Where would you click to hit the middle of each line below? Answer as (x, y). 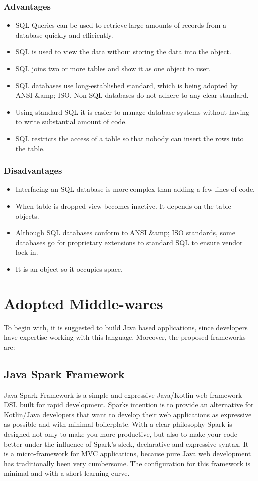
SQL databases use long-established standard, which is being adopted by (127, 85)
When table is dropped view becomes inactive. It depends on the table (123, 206)
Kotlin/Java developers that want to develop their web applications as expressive (128, 414)
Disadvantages (33, 171)
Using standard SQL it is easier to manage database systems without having (132, 112)
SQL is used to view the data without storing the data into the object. (123, 52)
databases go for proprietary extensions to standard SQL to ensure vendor (129, 242)
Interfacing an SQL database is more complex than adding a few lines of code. (135, 189)
